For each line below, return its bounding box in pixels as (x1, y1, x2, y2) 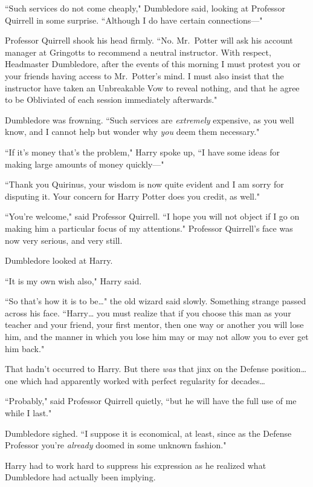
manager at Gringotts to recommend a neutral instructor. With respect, (5, 45, 271, 58)
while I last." (5, 407, 52, 419)
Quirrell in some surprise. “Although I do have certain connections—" (5, 13, 263, 26)
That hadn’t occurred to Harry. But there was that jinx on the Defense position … (5, 362, 307, 375)
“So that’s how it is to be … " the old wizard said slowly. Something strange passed (5, 295, 306, 307)
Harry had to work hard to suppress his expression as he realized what (5, 459, 266, 471)
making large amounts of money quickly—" (5, 157, 164, 170)
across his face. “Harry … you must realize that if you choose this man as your (5, 306, 291, 319)
